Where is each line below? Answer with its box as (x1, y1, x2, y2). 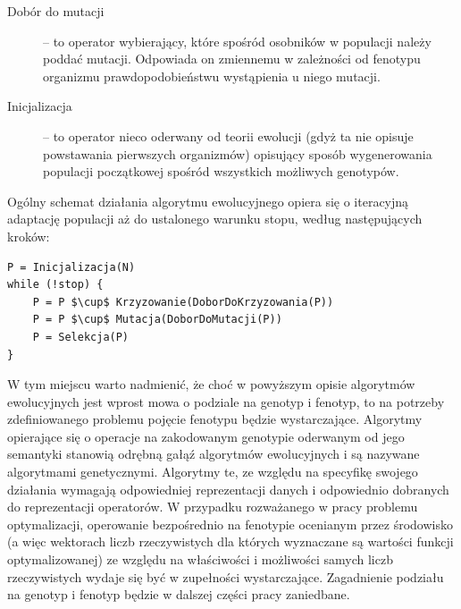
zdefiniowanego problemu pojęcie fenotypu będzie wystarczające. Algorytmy (7, 410, 423, 428)
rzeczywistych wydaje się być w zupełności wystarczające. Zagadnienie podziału (7, 567, 444, 586)
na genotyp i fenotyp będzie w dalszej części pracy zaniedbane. (7, 585, 350, 604)
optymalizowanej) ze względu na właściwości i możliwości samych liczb (7, 550, 393, 569)
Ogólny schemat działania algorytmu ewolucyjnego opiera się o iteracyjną (7, 191, 409, 210)
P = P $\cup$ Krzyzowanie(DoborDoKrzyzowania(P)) (32, 295, 334, 309)
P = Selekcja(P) (32, 330, 130, 343)
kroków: (7, 226, 50, 245)
